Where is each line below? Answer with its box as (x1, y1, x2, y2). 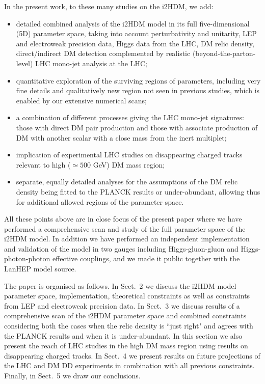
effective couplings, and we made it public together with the (52, 253, 240, 264)
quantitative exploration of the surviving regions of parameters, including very (16, 75, 261, 86)
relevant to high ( (16, 159, 71, 170)
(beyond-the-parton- (192, 48, 256, 59)
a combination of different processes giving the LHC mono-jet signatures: (16, 112, 244, 123)
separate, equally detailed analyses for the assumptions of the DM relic (16, 176, 238, 187)
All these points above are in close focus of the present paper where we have (4, 213, 242, 224)
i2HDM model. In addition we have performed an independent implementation (4, 233, 250, 244)
